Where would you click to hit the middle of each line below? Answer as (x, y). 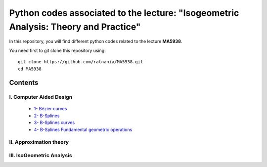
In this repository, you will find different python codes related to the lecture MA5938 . (96, 42)
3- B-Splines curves (54, 123)
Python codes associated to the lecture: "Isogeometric (124, 13)
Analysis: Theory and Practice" (75, 27)
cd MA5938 (30, 69)
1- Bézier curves (50, 109)
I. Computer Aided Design (41, 97)
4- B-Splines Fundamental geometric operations (83, 129)
